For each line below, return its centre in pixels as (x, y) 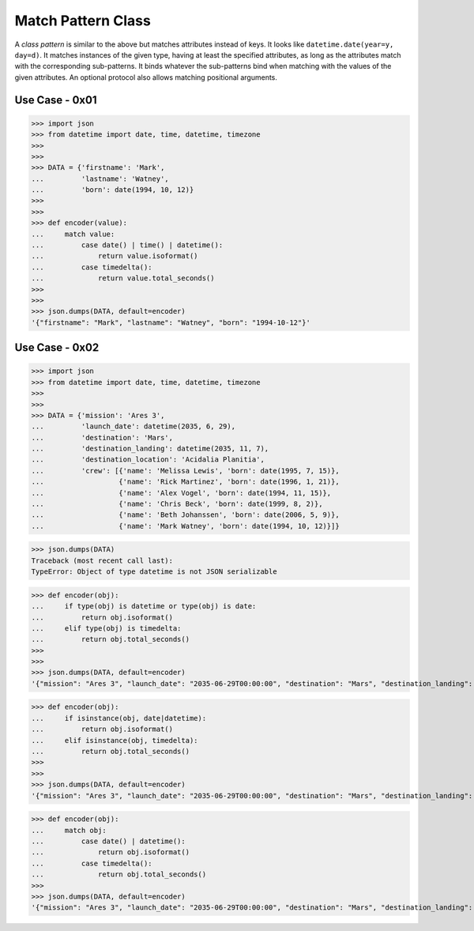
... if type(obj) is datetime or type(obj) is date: (144, 606)
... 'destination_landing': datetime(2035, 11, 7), (150, 449)
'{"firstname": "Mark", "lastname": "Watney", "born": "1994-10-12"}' (171, 322)
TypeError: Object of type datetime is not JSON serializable (154, 572)
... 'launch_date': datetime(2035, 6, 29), (134, 426)
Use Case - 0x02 (57, 348)
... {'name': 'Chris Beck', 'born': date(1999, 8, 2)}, (177, 504)
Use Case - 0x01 (56, 100)
